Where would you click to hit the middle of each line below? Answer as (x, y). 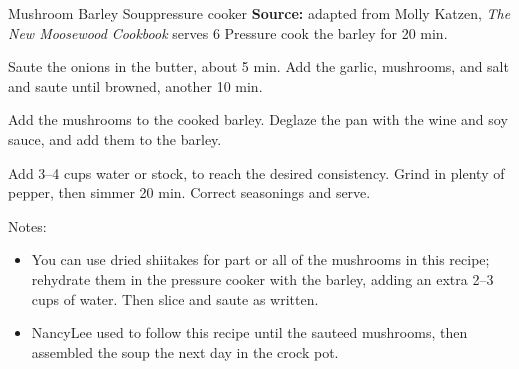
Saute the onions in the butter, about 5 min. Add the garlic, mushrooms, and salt (258, 66)
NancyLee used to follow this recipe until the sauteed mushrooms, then (249, 332)
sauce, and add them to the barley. (115, 138)
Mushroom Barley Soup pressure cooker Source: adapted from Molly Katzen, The (259, 13)
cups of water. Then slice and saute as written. (175, 298)
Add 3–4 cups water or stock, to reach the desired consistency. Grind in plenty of (256, 172)
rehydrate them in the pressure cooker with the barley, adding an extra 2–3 (262, 278)
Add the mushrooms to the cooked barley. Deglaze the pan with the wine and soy (258, 119)
